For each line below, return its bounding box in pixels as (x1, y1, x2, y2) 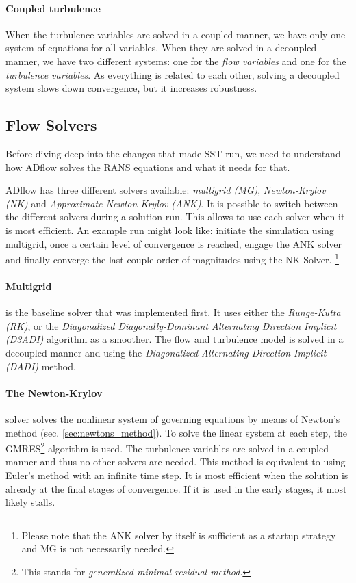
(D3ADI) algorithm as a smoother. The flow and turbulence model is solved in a (5, 332, 344, 346)
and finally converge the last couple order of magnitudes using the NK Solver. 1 (5, 250, 339, 266)
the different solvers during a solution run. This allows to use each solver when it (5, 209, 345, 224)
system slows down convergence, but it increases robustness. (5, 81, 257, 95)
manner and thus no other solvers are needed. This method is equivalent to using (5, 454, 346, 469)
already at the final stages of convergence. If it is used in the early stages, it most (5, 481, 347, 495)
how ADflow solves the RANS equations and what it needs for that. (5, 159, 290, 174)
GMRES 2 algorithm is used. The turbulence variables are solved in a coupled (5, 439, 329, 455)
